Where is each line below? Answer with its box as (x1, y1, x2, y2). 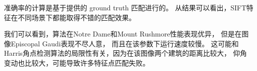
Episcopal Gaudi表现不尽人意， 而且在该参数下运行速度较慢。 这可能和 (10, 38, 239, 48)
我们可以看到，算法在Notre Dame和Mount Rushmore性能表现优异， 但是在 (4, 29, 242, 39)
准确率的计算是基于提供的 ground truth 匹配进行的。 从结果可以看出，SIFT (4, 2, 247, 12)
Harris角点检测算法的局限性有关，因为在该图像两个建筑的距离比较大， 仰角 (4, 48, 247, 58)
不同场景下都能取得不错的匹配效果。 (17, 12, 136, 22)
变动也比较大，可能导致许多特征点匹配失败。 (4, 57, 150, 68)
